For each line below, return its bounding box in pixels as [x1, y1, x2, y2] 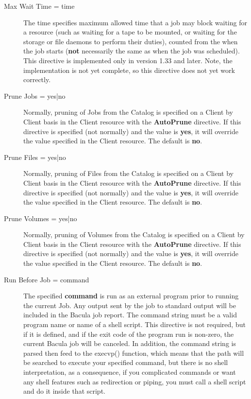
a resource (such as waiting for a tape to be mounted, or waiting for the [23, 27, 237, 37]
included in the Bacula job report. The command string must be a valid [23, 310, 237, 320]
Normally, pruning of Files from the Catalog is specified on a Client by [23, 168, 234, 178]
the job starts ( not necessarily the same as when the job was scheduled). [23, 46, 240, 56]
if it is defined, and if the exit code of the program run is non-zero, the [23, 329, 234, 339]
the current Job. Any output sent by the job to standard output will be [23, 300, 236, 310]
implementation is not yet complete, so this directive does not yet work [23, 65, 235, 75]
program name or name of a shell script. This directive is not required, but [23, 319, 246, 330]
